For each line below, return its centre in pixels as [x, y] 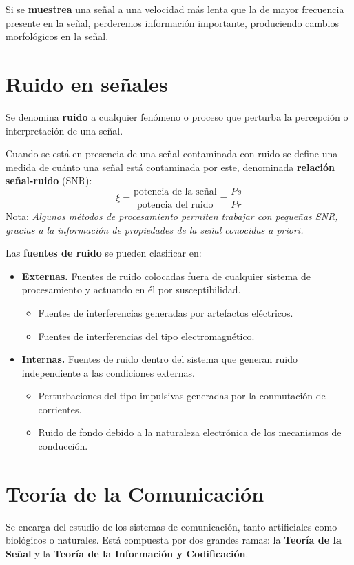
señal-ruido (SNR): [49, 180]
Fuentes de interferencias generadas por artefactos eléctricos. [166, 312]
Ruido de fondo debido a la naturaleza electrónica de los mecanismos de [190, 432]
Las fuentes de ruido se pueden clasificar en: [104, 253]
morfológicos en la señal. [57, 36]
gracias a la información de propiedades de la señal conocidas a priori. [155, 229]
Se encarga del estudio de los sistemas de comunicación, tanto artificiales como [171, 526]
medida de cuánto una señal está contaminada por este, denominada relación [170, 167]
